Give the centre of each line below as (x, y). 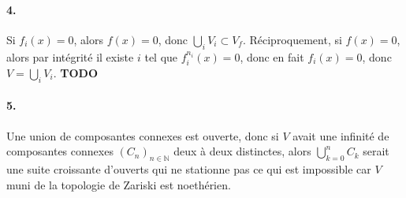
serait (376, 151)
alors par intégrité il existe (70, 56)
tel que (161, 56)
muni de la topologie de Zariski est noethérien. (119, 184)
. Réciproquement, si (292, 39)
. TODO (75, 73)
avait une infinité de (341, 135)
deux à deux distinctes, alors (242, 151)
